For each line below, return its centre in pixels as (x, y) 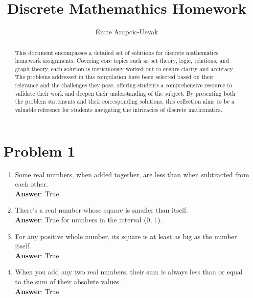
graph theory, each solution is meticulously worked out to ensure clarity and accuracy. (125, 68)
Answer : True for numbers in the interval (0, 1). (89, 220)
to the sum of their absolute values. (68, 282)
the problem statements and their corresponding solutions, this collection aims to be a (125, 101)
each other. (32, 184)
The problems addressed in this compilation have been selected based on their (114, 77)
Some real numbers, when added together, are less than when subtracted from (132, 174)
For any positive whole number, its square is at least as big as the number (126, 236)
